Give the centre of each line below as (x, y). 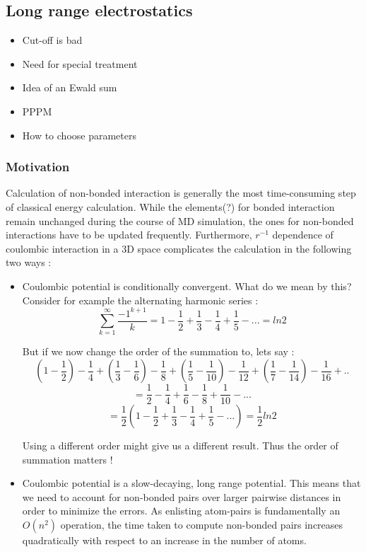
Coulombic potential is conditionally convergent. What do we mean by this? (187, 286)
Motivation (38, 167)
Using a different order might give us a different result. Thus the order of (180, 445)
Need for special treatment (80, 63)
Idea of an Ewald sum (70, 87)
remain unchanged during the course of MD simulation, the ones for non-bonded (180, 220)
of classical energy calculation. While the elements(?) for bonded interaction (170, 206)
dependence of (303, 235)
